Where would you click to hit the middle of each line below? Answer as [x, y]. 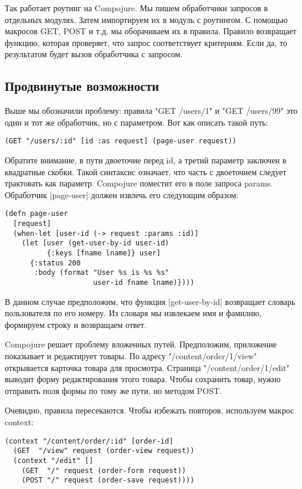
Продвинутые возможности [82, 86]
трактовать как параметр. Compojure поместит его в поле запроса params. [139, 183]
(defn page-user [36, 214]
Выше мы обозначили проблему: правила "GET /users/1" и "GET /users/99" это [151, 111]
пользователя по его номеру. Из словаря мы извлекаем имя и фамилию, [133, 313]
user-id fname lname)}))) [144, 282]
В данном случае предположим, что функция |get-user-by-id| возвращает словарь [150, 301]
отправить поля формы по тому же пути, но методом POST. [113, 390]
